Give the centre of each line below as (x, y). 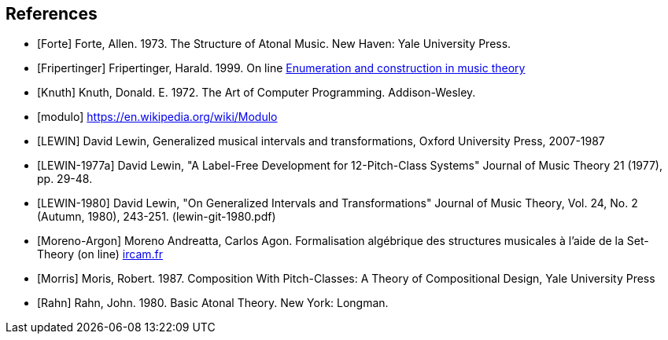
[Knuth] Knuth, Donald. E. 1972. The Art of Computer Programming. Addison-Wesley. (256, 93)
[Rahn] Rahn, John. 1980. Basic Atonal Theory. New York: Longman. (213, 303)
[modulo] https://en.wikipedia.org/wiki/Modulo (157, 117)
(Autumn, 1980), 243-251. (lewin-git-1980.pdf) (157, 217)
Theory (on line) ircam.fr (100, 254)
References (52, 14)
